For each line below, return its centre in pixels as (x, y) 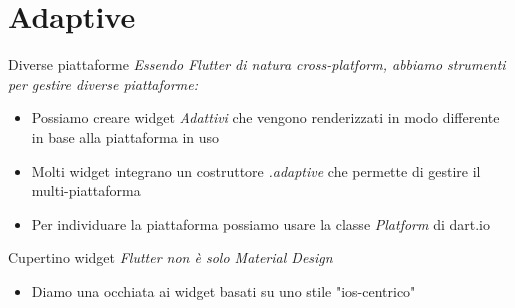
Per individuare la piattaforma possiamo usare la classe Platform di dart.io (260, 223)
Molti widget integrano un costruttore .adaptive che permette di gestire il (256, 170)
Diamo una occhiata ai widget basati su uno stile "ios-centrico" (223, 290)
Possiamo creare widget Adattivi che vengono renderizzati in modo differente (265, 117)
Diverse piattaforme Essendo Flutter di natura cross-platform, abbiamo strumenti (257, 64)
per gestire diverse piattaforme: (103, 83)
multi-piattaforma (86, 190)
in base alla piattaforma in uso (125, 136)
